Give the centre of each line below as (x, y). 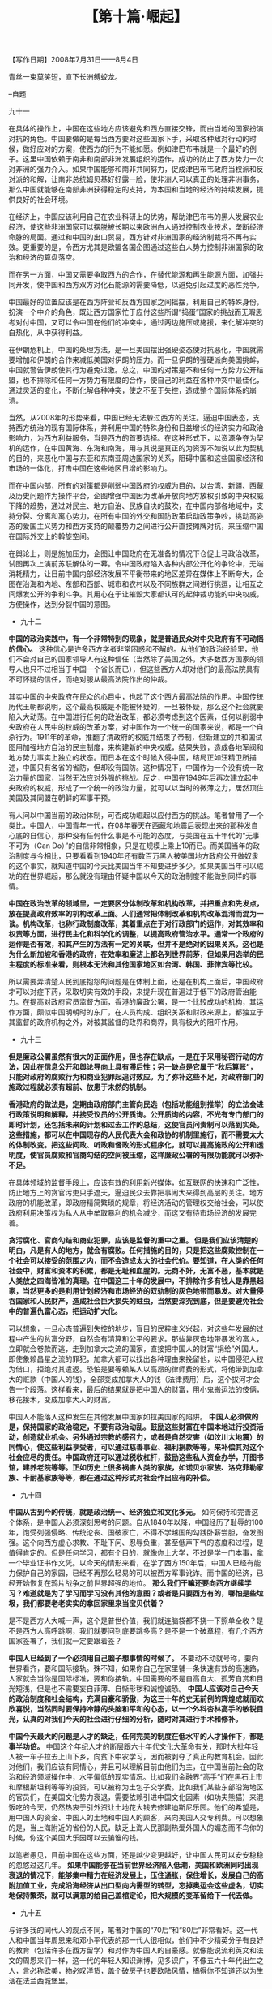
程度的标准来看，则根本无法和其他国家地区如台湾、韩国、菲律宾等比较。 (136, 964)
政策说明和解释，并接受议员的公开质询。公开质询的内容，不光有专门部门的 (139, 1115)
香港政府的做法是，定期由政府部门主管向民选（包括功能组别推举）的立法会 (132, 1104)
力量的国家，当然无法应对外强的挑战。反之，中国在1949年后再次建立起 (134, 778)
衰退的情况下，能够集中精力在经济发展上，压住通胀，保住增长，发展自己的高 (136, 1875)
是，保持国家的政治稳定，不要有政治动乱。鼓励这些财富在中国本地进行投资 (132, 1427)
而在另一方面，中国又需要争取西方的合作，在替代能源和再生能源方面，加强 (132, 275)
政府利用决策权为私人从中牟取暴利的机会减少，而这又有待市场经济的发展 (129, 1213)
